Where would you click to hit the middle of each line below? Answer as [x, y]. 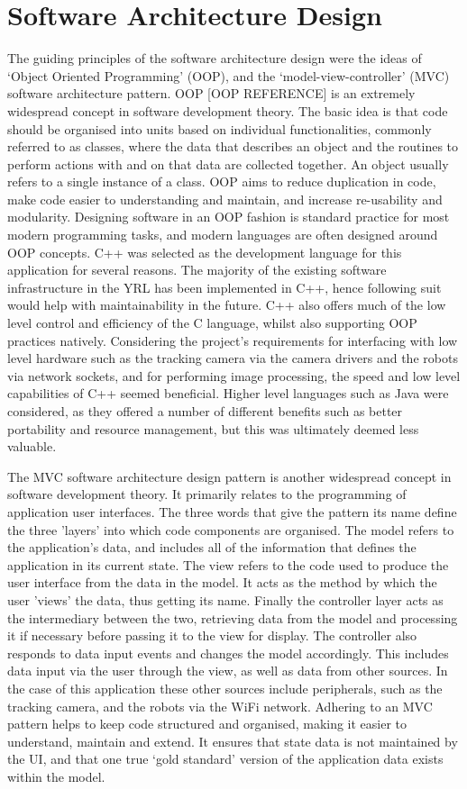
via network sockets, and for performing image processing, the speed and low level [234, 375]
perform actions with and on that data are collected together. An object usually [228, 163]
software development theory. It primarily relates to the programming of [207, 494]
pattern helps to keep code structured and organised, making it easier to [207, 724]
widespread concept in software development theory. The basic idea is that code [228, 110]
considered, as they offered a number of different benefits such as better [205, 411]
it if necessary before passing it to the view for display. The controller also [212, 635]
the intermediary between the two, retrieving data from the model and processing [233, 617]
